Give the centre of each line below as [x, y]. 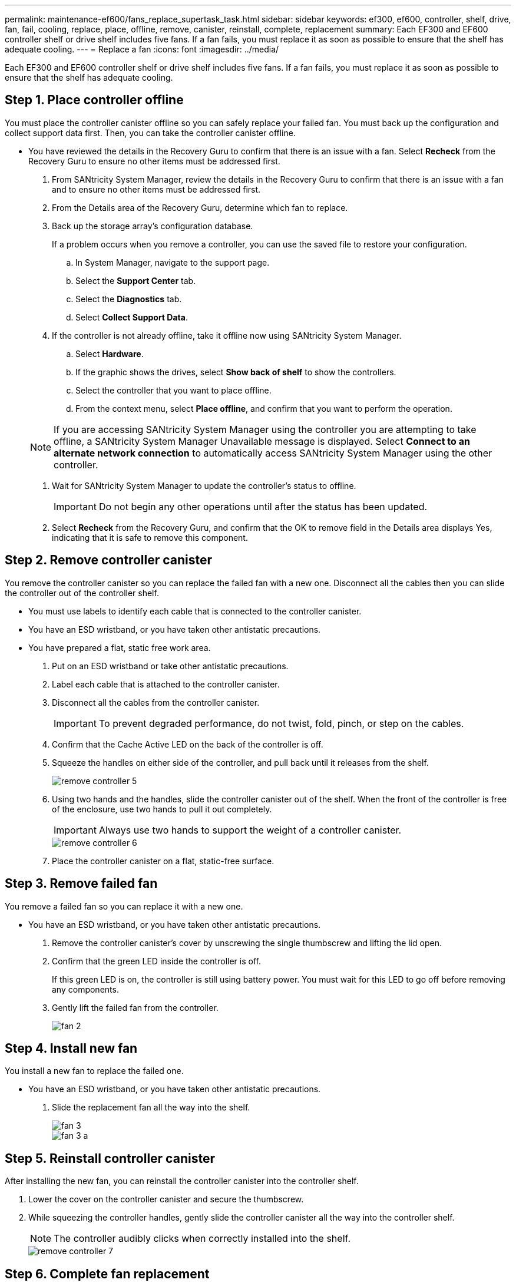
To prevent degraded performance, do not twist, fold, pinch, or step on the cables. [281, 723]
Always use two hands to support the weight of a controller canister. [250, 830]
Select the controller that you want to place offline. [173, 390]
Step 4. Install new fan [71, 1048]
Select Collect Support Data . [132, 317]
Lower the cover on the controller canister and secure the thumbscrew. [166, 1199]
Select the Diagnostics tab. [129, 299]
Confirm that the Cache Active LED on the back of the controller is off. [188, 744]
